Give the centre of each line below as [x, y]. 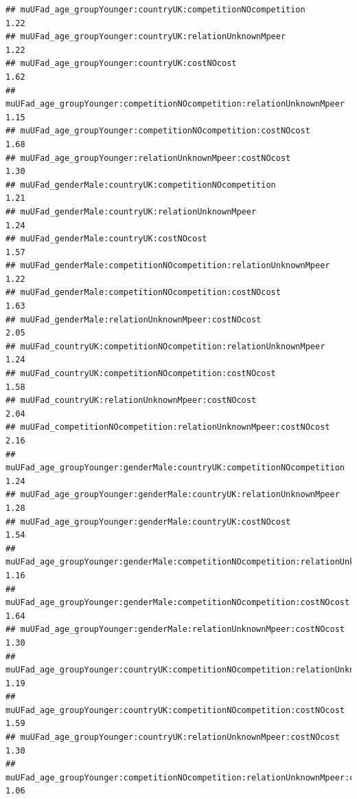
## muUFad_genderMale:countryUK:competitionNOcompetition [141, 185]
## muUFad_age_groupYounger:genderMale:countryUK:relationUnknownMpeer [173, 495]
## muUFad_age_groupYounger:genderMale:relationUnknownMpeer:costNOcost [175, 630]
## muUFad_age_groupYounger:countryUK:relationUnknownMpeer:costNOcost [173, 737]
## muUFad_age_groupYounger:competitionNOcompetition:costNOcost [158, 131]
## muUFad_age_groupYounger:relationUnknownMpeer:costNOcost [148, 158]
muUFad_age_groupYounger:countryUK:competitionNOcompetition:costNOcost [175, 710]
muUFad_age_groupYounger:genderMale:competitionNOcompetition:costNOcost [178, 603]
